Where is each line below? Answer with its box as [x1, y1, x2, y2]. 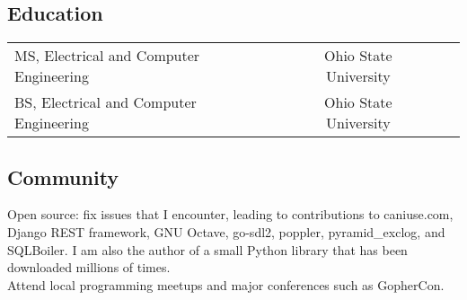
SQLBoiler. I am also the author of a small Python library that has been [7, 240, 408, 259]
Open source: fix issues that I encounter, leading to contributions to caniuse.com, [7, 205, 454, 224]
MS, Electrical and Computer [14, 45, 200, 66]
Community [7, 163, 119, 190]
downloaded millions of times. [7, 258, 171, 277]
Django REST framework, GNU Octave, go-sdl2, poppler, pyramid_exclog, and [7, 223, 445, 241]
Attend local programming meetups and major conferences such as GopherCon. [7, 275, 445, 294]
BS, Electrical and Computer [14, 92, 197, 113]
